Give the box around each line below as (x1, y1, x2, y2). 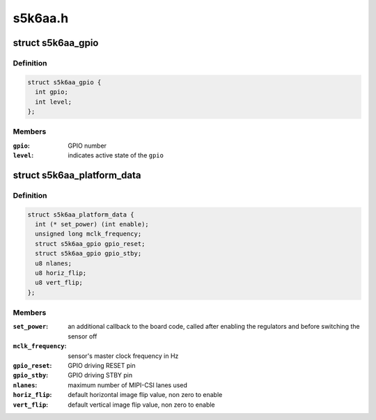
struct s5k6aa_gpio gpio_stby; (35, 249, 142, 258)
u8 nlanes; (35, 259, 72, 267)
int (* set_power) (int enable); (35, 220, 149, 228)
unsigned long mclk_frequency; (35, 230, 142, 238)
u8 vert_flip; (35, 279, 84, 287)
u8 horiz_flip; (35, 269, 87, 277)
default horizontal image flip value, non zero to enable (68, 391, 223, 399)
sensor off (68, 332, 97, 341)
